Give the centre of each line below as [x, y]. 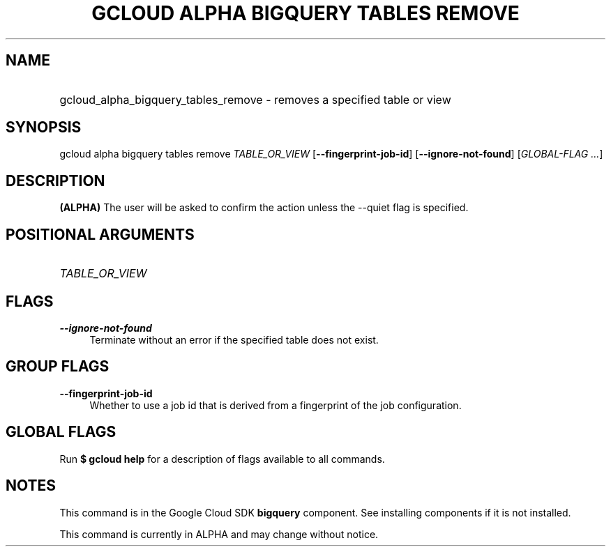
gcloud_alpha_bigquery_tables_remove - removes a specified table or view [255, 99]
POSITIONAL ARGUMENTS [100, 234]
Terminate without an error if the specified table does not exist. [234, 339]
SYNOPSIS [44, 128]
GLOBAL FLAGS [61, 432]
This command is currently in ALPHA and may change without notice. [219, 534]
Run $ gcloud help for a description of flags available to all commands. [222, 459]
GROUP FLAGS [58, 367]
